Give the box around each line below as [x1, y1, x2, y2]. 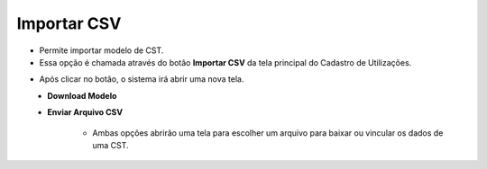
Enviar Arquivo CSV [47, 107, 124, 118]
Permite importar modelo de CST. [39, 45, 164, 56]
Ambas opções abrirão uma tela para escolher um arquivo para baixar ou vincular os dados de [92, 127, 444, 138]
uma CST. [92, 139, 130, 150]
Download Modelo [47, 90, 117, 101]
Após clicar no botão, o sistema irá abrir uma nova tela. [39, 74, 244, 84]
